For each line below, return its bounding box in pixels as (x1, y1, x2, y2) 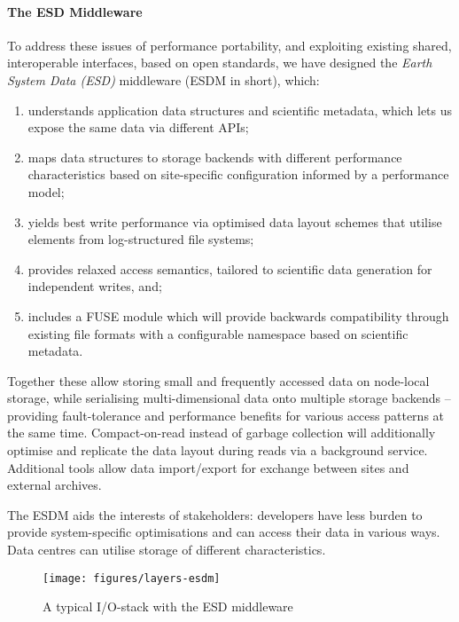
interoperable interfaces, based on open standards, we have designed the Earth (7, 53, 432, 72)
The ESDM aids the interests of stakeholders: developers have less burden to (7, 505, 423, 524)
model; (27, 182, 65, 201)
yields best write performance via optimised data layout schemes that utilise (27, 212, 442, 231)
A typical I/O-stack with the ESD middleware (43, 597, 293, 616)
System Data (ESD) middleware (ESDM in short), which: (7, 70, 320, 89)
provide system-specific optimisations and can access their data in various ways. (7, 523, 440, 541)
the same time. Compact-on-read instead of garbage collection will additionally (7, 423, 436, 442)
